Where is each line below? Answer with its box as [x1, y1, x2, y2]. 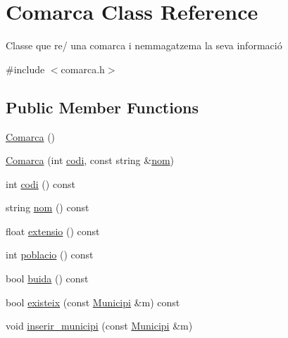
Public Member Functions [6, 96, 199, 118]
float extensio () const [6, 223, 100, 238]
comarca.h [61, 61, 105, 76]
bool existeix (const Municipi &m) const [6, 294, 180, 309]
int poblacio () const [6, 247, 94, 262]
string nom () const [6, 200, 89, 215]
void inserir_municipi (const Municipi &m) [6, 318, 193, 333]
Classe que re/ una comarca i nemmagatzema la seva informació [6, 38, 282, 53]
